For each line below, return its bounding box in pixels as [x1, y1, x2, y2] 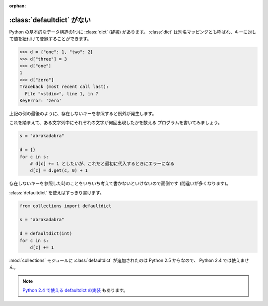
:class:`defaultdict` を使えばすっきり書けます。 [9, 189, 104, 196]
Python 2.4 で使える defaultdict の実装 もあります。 [22, 287, 128, 293]
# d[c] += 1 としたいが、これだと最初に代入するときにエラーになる [30, 160, 175, 166]
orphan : [9, 3, 26, 8]
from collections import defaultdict [19, 203, 112, 209]
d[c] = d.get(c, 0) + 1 [30, 168, 88, 173]
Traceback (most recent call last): [19, 84, 109, 89]
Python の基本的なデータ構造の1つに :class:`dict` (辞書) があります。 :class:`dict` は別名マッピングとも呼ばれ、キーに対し [9, 29, 257, 35]
